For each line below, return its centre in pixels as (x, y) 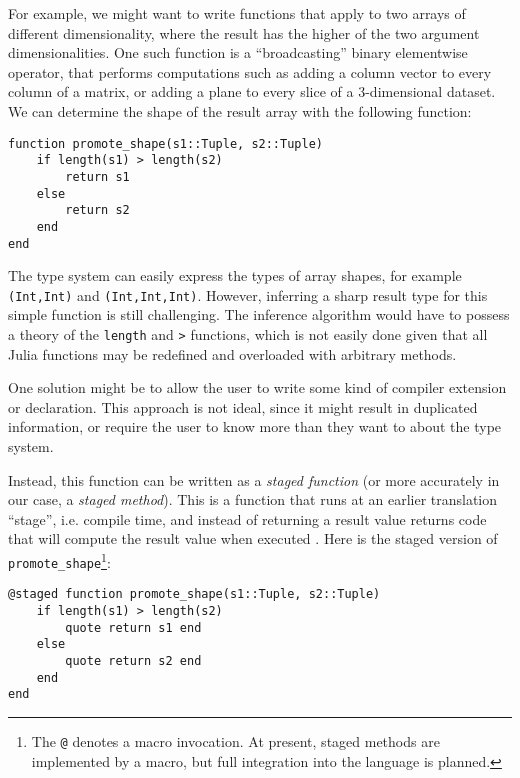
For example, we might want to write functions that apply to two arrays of (237, 13)
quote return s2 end (133, 660)
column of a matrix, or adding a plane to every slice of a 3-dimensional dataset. (252, 91)
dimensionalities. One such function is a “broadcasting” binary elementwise (238, 52)
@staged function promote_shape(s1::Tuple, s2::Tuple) (194, 594)
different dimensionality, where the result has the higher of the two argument (244, 32)
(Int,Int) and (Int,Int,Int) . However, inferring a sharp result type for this (248, 294)
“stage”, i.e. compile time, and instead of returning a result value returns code (247, 518)
